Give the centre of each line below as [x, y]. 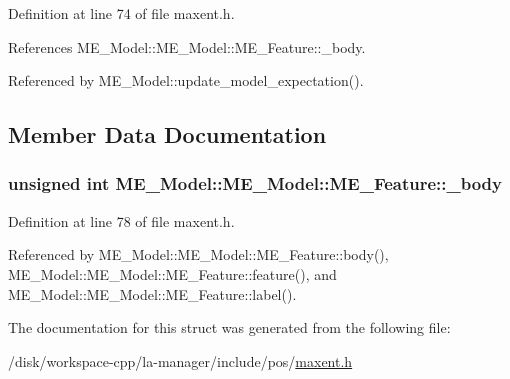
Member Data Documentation [167, 134]
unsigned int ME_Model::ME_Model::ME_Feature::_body [255, 183]
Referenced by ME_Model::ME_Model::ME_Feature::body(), [198, 254]
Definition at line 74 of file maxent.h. [121, 13]
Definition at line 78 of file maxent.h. [121, 220]
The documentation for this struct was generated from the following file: [229, 327]
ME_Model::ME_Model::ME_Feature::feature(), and [172, 273]
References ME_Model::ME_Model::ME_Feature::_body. [187, 46]
